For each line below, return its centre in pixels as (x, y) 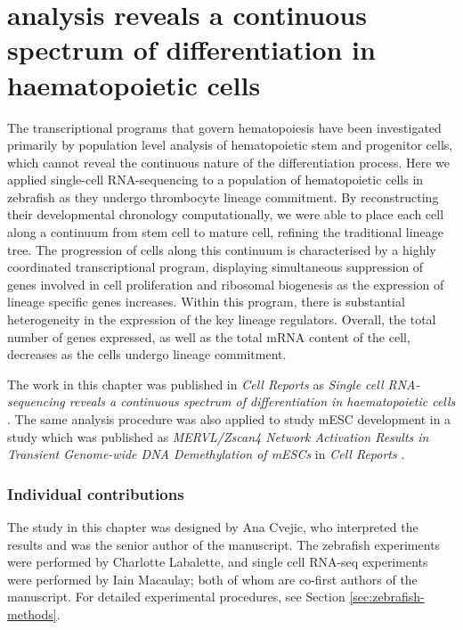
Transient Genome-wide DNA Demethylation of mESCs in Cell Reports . (206, 454)
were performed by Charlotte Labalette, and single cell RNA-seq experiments (218, 562)
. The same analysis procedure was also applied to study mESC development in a (229, 419)
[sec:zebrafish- (387, 597)
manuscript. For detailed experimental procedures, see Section (176, 597)
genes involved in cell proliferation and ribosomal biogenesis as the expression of (226, 284)
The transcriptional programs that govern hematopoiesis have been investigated (224, 127)
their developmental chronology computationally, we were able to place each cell (226, 214)
